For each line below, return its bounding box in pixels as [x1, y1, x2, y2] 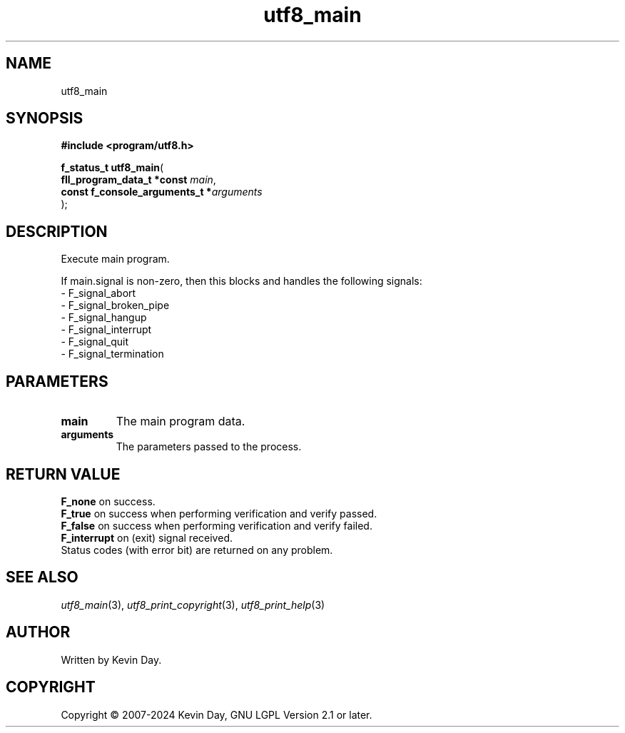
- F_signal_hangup [61, 311, 147, 324]
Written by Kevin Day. [61, 653, 162, 666]
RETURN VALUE [6, 465, 121, 483]
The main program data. [116, 414, 245, 429]
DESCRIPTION [6, 222, 108, 241]
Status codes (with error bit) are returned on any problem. [61, 543, 333, 556]
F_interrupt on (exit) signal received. [61, 531, 233, 544]
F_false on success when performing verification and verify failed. [61, 519, 372, 532]
